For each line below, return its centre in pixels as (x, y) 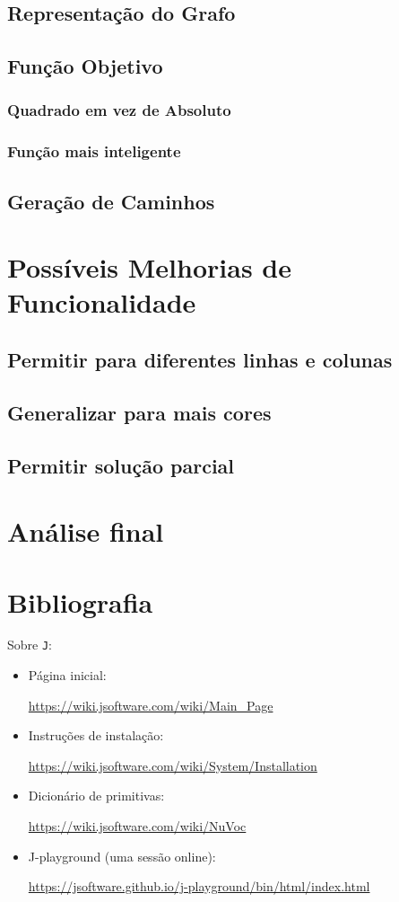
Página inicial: (67, 675)
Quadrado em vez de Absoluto (119, 110)
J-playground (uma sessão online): (122, 856)
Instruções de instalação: (96, 735)
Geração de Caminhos (111, 201)
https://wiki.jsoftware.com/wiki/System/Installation (173, 765)
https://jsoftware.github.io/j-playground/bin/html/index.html (199, 886)
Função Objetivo (85, 66)
